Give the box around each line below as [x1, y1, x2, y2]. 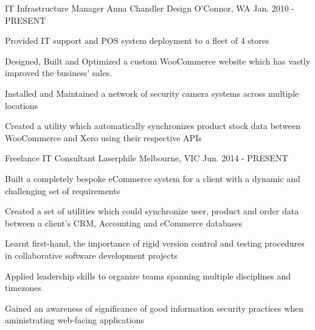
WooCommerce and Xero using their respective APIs [5, 131, 202, 144]
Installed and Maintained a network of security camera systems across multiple [5, 86, 299, 99]
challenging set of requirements [5, 184, 120, 197]
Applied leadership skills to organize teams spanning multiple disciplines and [5, 269, 291, 282]
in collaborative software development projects [5, 248, 178, 261]
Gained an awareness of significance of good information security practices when [5, 301, 304, 314]
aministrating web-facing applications [5, 314, 144, 326]
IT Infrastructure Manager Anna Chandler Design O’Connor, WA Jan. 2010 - [5, 2, 295, 14]
